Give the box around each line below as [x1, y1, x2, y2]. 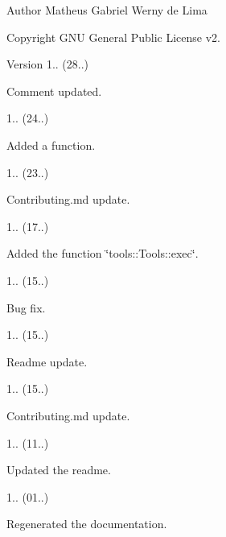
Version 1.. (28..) [6, 56, 89, 72]
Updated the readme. [6, 461, 111, 478]
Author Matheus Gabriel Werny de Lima [6, 2, 208, 18]
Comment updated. [6, 82, 102, 99]
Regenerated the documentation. [6, 515, 167, 532]
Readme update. [6, 353, 88, 370]
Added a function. [6, 136, 96, 153]
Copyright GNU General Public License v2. [6, 28, 220, 45]
